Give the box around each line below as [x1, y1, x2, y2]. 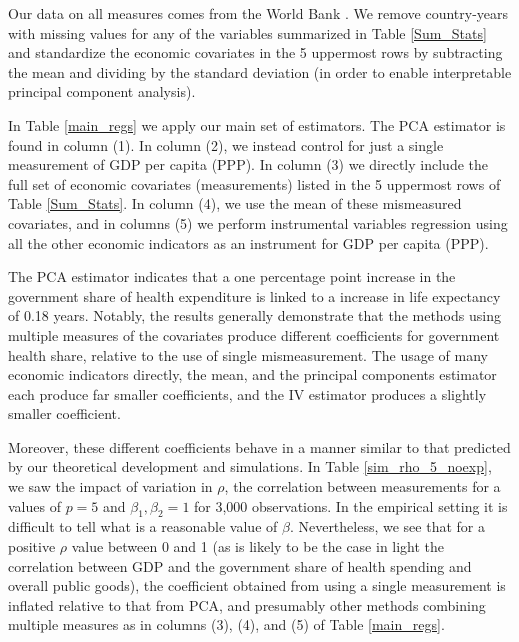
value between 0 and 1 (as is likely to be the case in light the [71, 536, 445, 557]
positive [8, 536, 56, 557]
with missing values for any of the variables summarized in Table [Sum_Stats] [8, 22, 487, 43]
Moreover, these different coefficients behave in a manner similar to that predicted [8, 436, 511, 457]
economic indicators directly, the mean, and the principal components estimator [8, 364, 497, 385]
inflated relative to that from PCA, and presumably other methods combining [8, 594, 486, 615]
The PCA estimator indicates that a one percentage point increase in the [8, 266, 456, 287]
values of [8, 495, 61, 516]
